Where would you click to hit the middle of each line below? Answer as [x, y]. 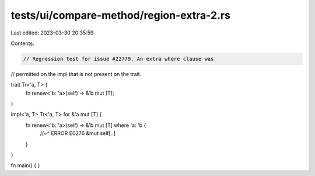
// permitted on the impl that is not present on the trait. [76, 74]
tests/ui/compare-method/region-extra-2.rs [120, 15]
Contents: [22, 43]
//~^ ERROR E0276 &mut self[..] [78, 133]
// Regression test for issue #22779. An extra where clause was [118, 59]
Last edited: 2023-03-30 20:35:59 [52, 33]
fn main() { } [25, 165]
